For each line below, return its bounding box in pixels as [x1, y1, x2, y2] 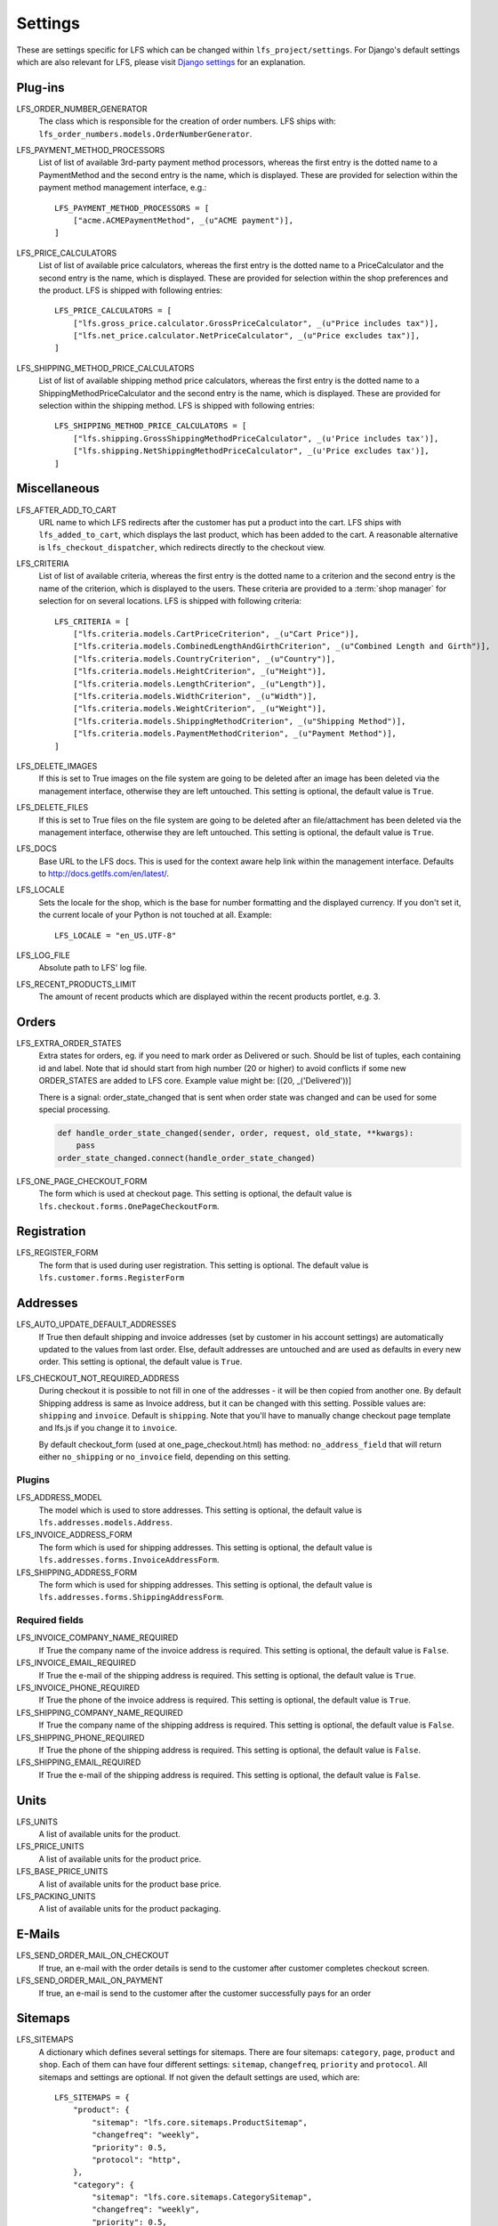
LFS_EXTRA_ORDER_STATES [16, 1038, 122, 1049]
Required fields [16, 1614, 84, 1627]
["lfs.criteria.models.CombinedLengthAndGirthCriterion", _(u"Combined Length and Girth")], [72, 641, 491, 652]
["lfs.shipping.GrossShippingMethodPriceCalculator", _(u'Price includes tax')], [72, 433, 439, 443]
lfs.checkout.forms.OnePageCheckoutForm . [38, 1200, 220, 1211]
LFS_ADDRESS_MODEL [16, 1492, 102, 1503]
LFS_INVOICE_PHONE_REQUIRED [16, 1683, 141, 1694]
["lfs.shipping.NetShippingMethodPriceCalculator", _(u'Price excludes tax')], [72, 446, 430, 456]
